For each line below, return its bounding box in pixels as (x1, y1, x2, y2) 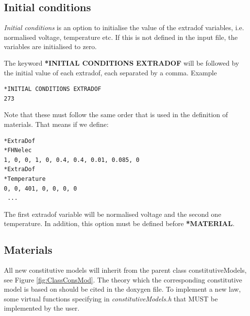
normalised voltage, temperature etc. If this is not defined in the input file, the (4, 32, 238, 42)
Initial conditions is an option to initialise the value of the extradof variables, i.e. (4, 22, 244, 33)
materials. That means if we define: (4, 119, 109, 129)
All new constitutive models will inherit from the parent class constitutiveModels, (4, 265, 247, 275)
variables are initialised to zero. (4, 41, 97, 52)
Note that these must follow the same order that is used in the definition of (4, 109, 228, 120)
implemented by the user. (4, 303, 80, 313)
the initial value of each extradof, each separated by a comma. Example (4, 67, 217, 77)
